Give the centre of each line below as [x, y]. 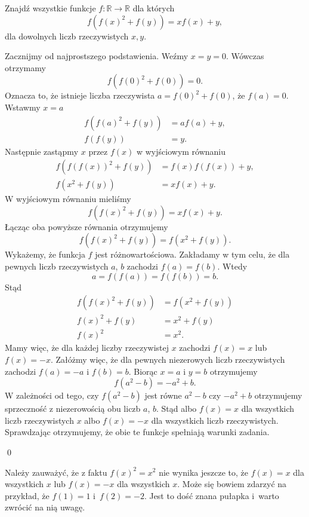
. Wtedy [232, 266]
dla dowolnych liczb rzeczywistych [67, 36]
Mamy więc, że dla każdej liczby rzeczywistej [87, 348]
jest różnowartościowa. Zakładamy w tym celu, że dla [192, 254]
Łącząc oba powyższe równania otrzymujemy [86, 226]
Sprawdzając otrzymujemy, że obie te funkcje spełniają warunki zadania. [137, 432]
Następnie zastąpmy [42, 151]
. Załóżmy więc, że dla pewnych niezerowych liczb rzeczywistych [168, 359]
